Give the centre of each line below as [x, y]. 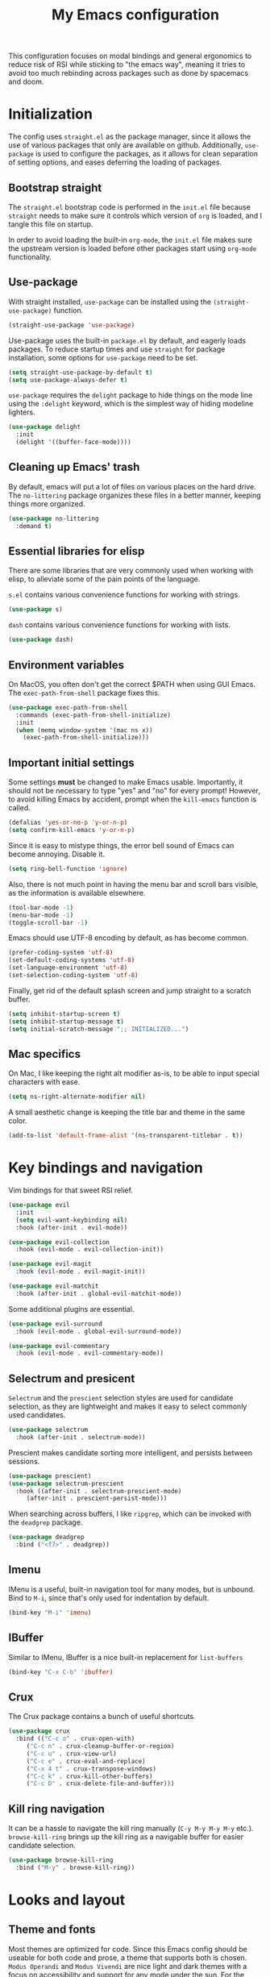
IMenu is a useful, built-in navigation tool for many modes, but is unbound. [132, 1589]
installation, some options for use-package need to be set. [103, 357]
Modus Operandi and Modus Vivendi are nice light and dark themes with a [128, 1966]
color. [18, 1121]
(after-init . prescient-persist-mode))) [97, 1498]
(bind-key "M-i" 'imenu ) [50, 1613]
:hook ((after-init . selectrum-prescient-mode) [99, 1491]
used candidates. [37, 1415]
